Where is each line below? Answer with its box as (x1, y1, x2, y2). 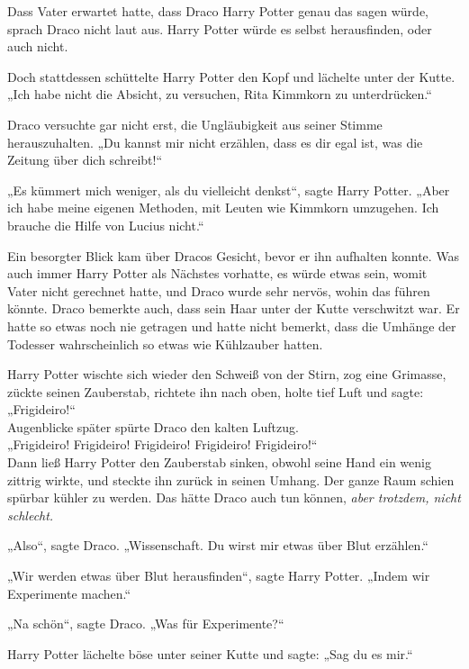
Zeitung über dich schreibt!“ (7, 150, 163, 169)
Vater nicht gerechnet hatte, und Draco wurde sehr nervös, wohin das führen (7, 281, 430, 300)
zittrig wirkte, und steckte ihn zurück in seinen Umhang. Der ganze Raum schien (7, 470, 455, 489)
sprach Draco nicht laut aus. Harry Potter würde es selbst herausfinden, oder (7, 19, 432, 38)
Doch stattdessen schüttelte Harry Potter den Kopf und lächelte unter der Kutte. (7, 67, 455, 86)
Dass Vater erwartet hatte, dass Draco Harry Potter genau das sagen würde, (7, 2, 428, 20)
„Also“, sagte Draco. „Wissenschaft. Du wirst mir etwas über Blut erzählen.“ (7, 536, 428, 555)
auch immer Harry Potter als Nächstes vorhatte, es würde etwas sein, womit (7, 264, 428, 283)
